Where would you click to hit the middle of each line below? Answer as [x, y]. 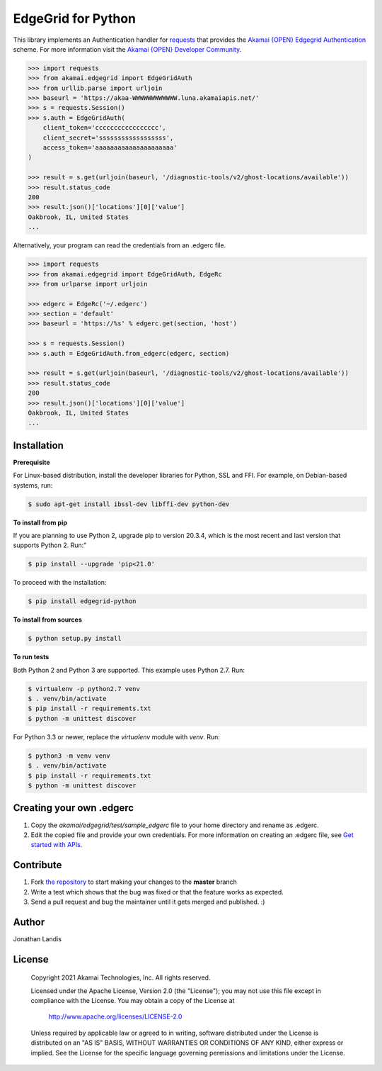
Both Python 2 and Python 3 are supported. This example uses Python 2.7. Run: [129, 670]
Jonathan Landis [37, 938]
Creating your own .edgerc [74, 808]
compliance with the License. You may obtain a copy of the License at [133, 1001]
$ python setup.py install [75, 639]
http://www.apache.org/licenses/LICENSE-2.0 [115, 1016]
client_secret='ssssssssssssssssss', [108, 138]
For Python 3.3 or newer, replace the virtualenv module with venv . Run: [117, 736]
